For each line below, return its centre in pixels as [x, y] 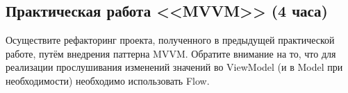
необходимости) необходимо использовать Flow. [108, 80]
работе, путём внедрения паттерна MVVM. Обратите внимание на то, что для [171, 53]
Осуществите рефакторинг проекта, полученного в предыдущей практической [170, 40]
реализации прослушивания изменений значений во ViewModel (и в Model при [174, 67]
